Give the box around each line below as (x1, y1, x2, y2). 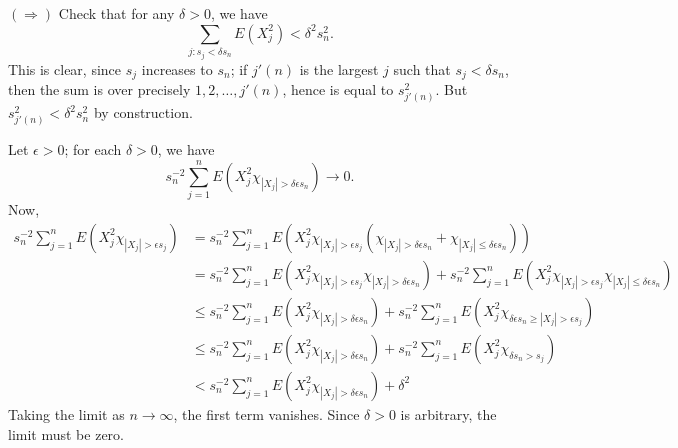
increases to (141, 58, 213, 79)
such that (393, 58, 451, 79)
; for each (64, 139, 122, 160)
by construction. (93, 102, 193, 123)
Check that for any (58, 3, 175, 23)
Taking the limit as (8, 403, 125, 424)
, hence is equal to (282, 79, 394, 100)
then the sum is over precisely (8, 79, 191, 100)
